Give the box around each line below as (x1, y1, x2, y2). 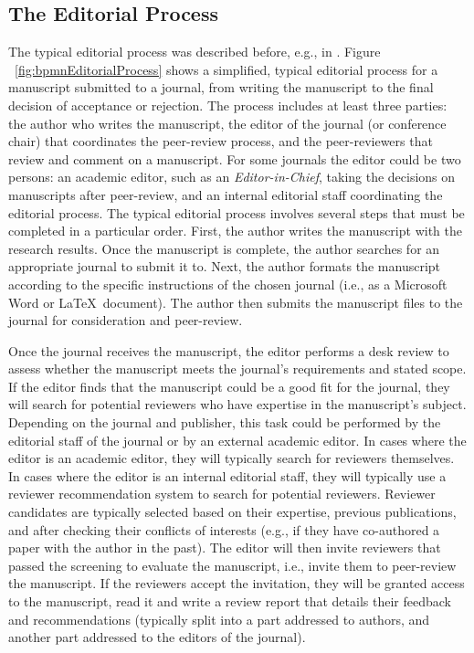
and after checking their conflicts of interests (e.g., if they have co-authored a (8, 520, 440, 539)
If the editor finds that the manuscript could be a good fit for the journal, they (8, 376, 450, 395)
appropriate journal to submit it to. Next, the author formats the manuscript (8, 257, 441, 276)
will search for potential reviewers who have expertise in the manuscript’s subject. (8, 395, 467, 414)
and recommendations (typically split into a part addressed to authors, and (8, 609, 430, 628)
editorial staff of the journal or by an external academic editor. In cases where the (8, 430, 467, 449)
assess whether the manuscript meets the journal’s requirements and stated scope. (8, 359, 467, 378)
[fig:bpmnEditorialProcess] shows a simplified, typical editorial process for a (15, 59, 438, 79)
